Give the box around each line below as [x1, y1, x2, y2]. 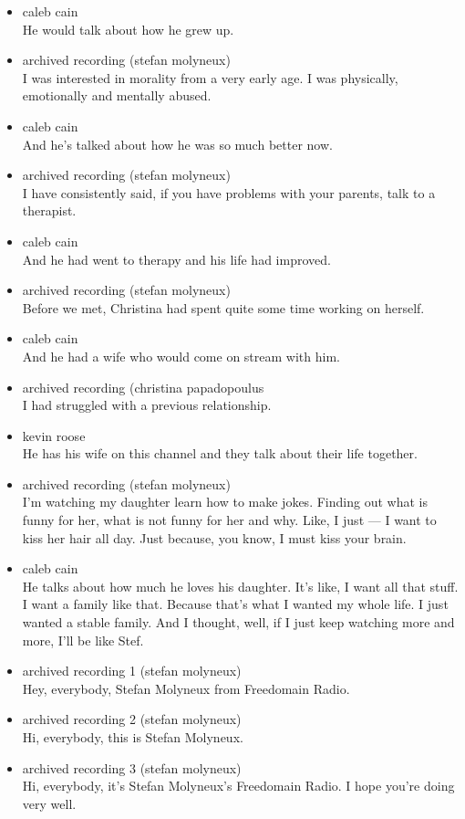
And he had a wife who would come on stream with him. [22, 346, 340, 365]
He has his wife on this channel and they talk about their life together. [22, 444, 418, 463]
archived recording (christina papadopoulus [22, 377, 264, 396]
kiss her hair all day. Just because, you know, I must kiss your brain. [22, 528, 407, 547]
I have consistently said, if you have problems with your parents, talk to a [22, 183, 436, 202]
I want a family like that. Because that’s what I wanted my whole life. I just [22, 594, 449, 614]
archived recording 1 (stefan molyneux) [22, 661, 242, 680]
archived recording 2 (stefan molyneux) [22, 709, 242, 729]
